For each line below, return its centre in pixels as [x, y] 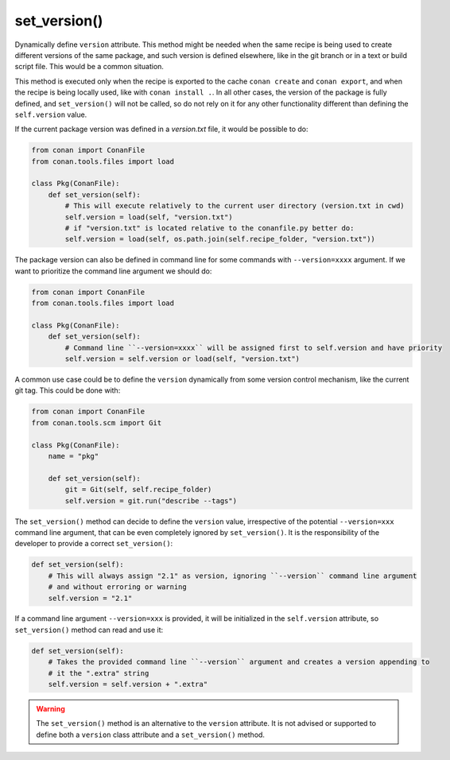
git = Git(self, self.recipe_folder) [138, 490]
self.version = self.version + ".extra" [128, 684]
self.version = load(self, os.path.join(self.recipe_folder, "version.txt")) [220, 239]
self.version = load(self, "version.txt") [149, 217]
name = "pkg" [74, 456]
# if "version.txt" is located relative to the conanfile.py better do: [209, 228]
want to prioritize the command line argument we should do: [113, 271]
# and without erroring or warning [117, 587]
